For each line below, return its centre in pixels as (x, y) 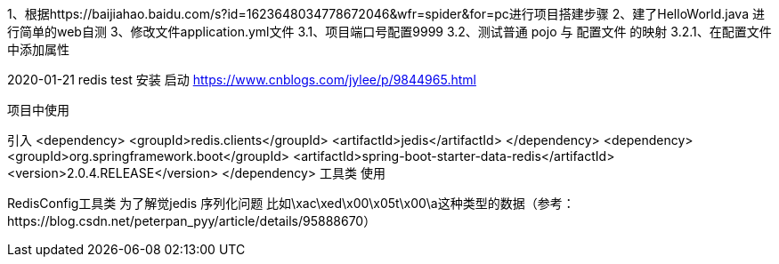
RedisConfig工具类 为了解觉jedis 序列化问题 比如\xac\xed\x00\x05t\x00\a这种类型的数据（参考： (291, 203)
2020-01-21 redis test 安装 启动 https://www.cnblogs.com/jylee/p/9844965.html (242, 80)
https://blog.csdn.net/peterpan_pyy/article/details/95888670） (192, 221)
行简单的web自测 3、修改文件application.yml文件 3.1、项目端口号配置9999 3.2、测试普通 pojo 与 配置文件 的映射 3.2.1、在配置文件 (389, 32)
